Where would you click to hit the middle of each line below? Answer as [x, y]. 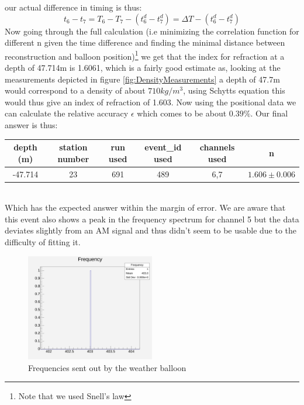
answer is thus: [31, 125]
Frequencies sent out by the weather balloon [107, 367]
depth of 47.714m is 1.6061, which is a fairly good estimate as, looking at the [143, 68]
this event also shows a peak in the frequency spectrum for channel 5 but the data [152, 219]
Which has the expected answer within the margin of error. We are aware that [145, 207]
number [73, 158]
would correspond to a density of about [75, 90]
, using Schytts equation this [234, 90]
